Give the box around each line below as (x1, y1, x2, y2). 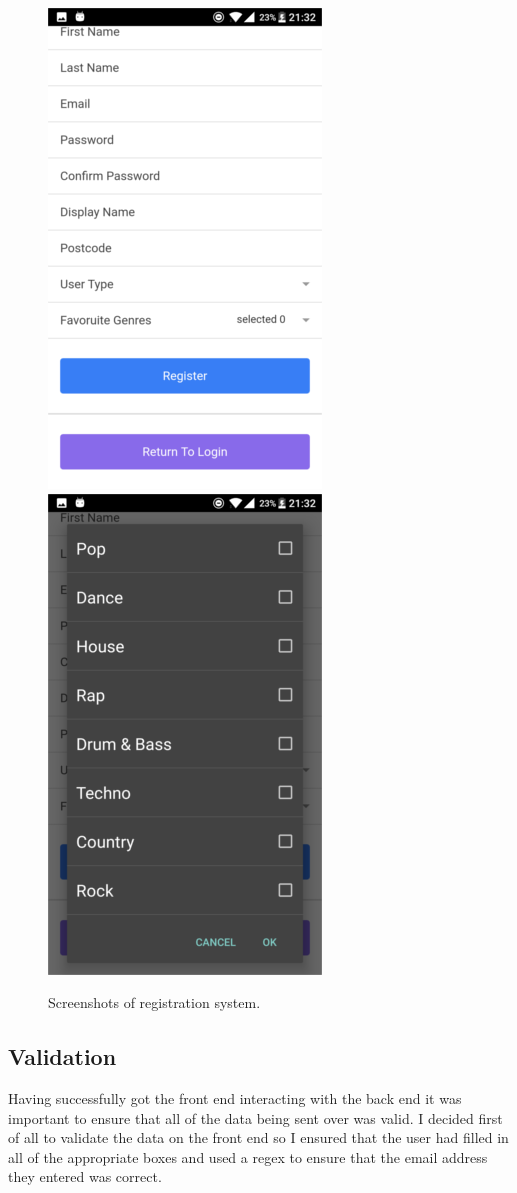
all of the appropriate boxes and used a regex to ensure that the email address (8, 1146, 488, 1167)
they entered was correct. (8, 1166, 162, 1187)
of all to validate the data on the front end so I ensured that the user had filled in (8, 1127, 509, 1148)
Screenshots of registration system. (48, 992, 261, 1013)
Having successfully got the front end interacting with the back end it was (8, 1087, 462, 1108)
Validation (8, 1041, 117, 1072)
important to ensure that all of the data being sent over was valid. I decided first (8, 1107, 503, 1128)
